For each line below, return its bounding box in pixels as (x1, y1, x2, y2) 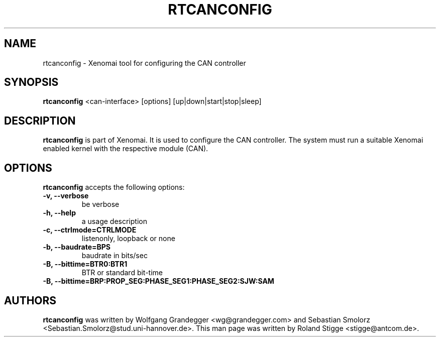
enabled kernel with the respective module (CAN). (43, 144, 208, 153)
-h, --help (43, 208, 76, 217)
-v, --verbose (43, 191, 89, 200)
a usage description (81, 217, 147, 226)
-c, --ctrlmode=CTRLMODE (43, 225, 137, 235)
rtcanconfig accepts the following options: (43, 183, 185, 192)
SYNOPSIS (4, 76, 59, 89)
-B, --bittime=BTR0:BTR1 (43, 260, 128, 269)
